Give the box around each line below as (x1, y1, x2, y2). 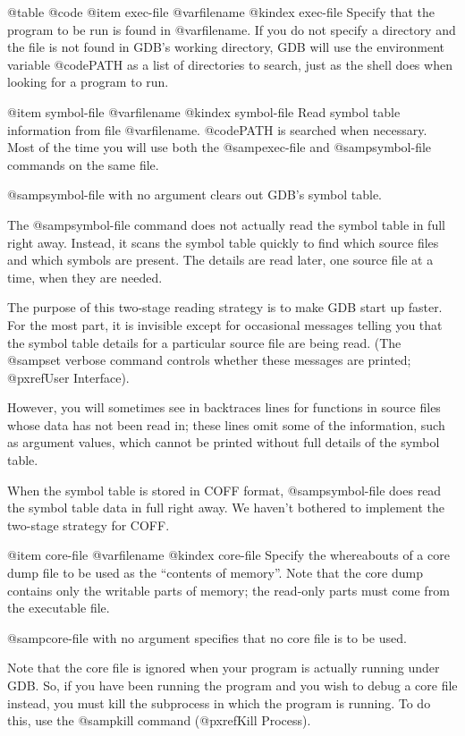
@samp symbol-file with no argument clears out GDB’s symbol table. (7, 185, 383, 204)
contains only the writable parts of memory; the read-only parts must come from (7, 580, 450, 599)
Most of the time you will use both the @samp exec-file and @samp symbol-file (7, 138, 432, 157)
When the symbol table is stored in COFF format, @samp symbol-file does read (7, 480, 442, 499)
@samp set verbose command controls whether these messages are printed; (7, 351, 411, 369)
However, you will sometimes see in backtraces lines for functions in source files (7, 398, 441, 417)
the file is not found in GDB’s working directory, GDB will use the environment (7, 38, 445, 56)
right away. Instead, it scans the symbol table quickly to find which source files (7, 233, 439, 251)
